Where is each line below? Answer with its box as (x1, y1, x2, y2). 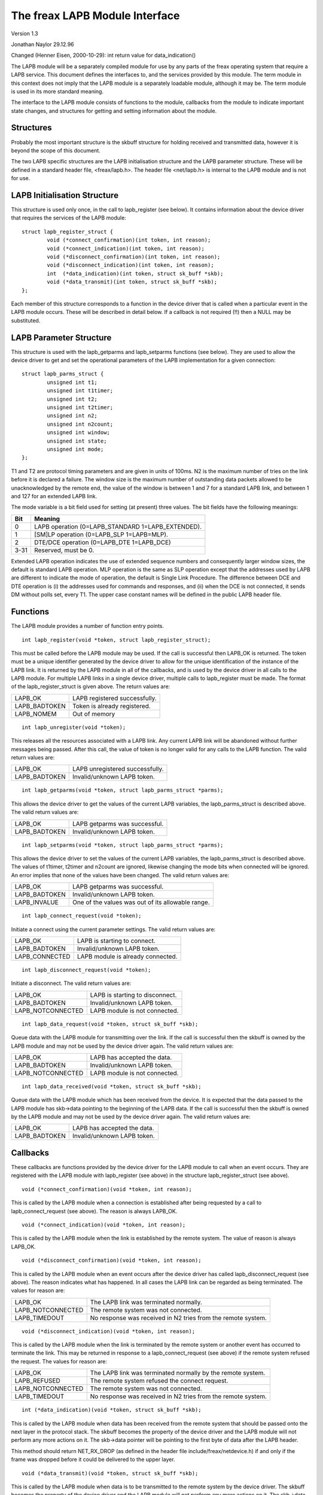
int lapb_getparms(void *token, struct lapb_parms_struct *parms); (22, 787, 224, 794)
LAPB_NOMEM (14, 709, 57, 718)
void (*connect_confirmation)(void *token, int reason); (22, 1186, 193, 1192)
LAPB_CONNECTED (14, 952, 71, 960)
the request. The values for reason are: (11, 1357, 108, 1365)
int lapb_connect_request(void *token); (22, 913, 142, 919)
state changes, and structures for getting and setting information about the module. (11, 107, 217, 114)
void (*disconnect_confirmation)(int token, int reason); (47, 254, 221, 260)
